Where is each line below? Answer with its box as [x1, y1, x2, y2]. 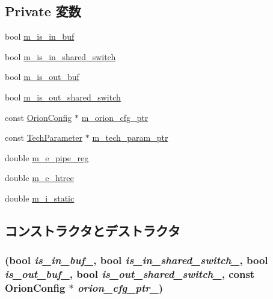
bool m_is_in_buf [5, 30, 75, 43]
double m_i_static [5, 191, 75, 204]
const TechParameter [5, 131, 83, 144]
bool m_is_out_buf [5, 70, 79, 83]
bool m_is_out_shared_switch [5, 90, 121, 103]
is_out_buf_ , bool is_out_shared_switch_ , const [5, 267, 255, 282]
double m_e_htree [5, 171, 74, 184]
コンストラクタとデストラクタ [5, 221, 180, 239]
